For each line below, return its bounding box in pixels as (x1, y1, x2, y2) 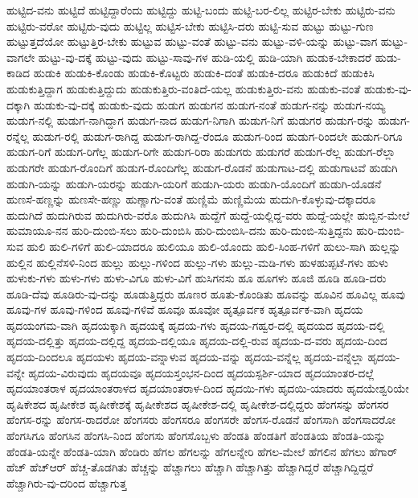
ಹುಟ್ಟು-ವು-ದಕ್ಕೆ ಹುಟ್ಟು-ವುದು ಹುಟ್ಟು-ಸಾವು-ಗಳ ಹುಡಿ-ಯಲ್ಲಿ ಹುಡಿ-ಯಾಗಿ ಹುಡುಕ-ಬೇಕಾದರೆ (38, 48, 372, 65)
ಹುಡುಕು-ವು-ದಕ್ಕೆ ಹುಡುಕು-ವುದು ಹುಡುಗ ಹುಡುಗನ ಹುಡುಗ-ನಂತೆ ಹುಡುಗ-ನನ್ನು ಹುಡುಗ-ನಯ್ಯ (33, 96, 386, 113)
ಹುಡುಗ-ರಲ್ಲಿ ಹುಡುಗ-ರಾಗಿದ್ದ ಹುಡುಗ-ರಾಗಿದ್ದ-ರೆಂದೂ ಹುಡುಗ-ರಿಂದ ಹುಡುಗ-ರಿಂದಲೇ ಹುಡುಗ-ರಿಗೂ (32, 127, 403, 144)
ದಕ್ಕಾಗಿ (6, 96, 31, 113)
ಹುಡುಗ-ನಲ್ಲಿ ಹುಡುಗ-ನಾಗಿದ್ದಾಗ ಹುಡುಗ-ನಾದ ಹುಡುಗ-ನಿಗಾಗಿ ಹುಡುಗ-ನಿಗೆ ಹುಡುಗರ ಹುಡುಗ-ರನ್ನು (6, 112, 375, 129)
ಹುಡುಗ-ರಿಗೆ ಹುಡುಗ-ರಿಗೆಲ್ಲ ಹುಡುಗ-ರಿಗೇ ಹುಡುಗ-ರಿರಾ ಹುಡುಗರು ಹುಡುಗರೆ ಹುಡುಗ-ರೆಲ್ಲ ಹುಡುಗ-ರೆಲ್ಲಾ (6, 143, 395, 160)
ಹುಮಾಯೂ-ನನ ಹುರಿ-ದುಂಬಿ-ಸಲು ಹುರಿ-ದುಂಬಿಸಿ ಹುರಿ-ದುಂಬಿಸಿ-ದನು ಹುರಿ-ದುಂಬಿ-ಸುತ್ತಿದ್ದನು (6, 222, 353, 239)
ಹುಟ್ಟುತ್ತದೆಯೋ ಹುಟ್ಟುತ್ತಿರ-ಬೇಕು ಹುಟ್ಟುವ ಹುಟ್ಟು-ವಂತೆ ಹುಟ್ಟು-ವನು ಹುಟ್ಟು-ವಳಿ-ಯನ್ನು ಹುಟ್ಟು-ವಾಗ (6, 33, 378, 50)
